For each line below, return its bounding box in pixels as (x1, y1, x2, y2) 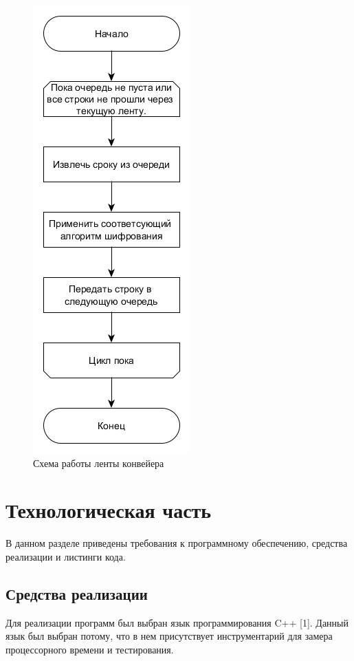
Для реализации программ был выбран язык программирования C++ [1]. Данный (5, 615, 349, 629)
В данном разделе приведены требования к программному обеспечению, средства (5, 536, 348, 550)
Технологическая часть (5, 496, 212, 524)
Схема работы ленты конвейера (33, 455, 164, 470)
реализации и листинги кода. (5, 549, 126, 563)
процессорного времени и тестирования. (5, 642, 174, 656)
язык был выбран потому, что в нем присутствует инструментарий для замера (5, 629, 333, 643)
